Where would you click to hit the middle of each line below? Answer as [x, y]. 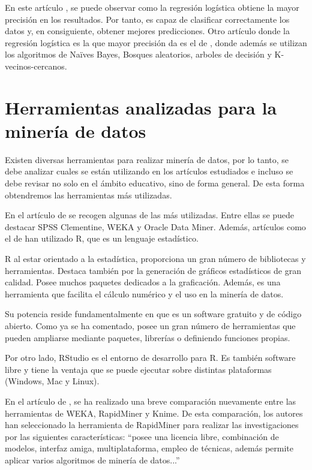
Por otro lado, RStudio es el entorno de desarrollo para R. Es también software [150, 358]
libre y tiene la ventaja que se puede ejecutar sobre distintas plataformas [138, 369]
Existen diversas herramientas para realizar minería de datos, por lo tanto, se [147, 159]
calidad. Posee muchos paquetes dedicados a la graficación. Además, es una [143, 282]
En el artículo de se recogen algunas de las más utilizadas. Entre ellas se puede [150, 215]
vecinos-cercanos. [36, 66]
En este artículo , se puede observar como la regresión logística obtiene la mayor [152, 7]
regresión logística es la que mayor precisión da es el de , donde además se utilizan [156, 42]
